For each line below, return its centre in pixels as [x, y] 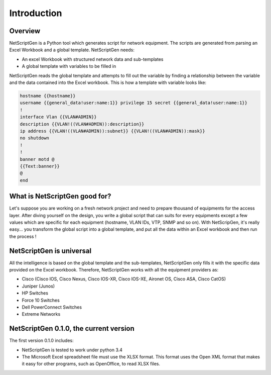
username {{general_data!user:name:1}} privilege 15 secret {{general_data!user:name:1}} [134, 103]
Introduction [36, 13]
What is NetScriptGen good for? [60, 196]
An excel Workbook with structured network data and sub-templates [93, 59]
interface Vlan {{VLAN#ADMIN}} [58, 117]
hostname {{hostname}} [48, 96]
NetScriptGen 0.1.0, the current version [72, 329]
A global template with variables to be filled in [69, 66]
